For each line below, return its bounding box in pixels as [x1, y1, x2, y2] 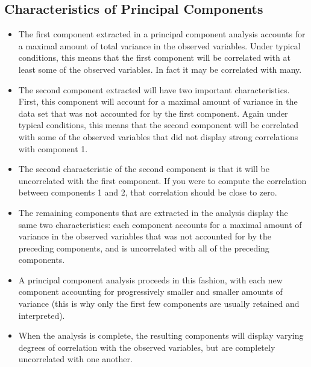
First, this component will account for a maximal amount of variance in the [18, 95, 298, 108]
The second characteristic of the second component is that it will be [18, 162, 269, 175]
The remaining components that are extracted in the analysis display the [18, 206, 288, 218]
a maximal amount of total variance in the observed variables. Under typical [18, 39, 301, 52]
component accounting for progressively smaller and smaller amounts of [18, 285, 283, 298]
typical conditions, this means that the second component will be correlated [18, 119, 299, 131]
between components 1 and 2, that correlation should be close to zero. [18, 186, 277, 199]
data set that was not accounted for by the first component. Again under [18, 106, 288, 119]
